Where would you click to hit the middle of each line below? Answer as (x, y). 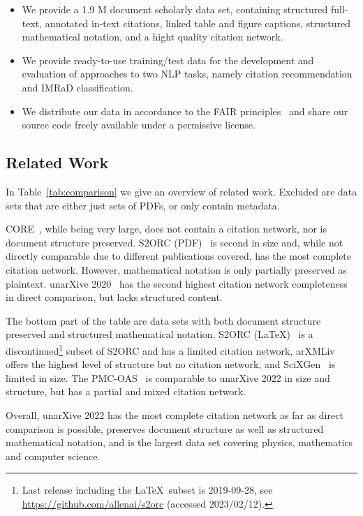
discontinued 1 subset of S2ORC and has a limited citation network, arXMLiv (170, 349)
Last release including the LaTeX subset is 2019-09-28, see (147, 490)
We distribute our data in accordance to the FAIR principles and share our (185, 111)
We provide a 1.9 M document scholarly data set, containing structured (175, 9)
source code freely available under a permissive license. (139, 125)
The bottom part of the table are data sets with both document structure (163, 320)
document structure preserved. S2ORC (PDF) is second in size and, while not (175, 242)
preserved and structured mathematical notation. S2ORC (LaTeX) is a (160, 334)
